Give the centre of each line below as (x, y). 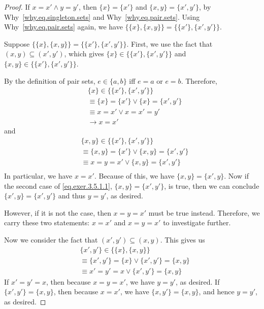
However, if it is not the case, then (58, 212)
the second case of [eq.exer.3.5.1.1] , (58, 185)
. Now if (236, 176)
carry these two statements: (47, 222)
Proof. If (17, 7)
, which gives (84, 54)
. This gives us (183, 239)
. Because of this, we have (134, 176)
